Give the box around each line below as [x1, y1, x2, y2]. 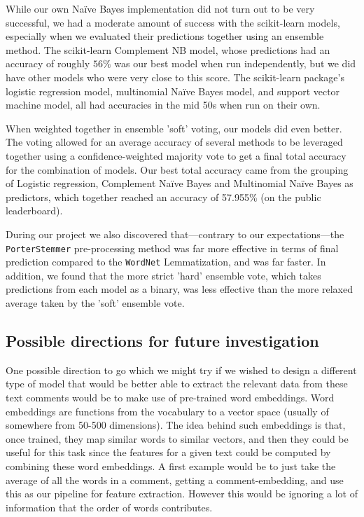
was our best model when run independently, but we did [114, 56, 356, 71]
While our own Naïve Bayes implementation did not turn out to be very [6, 1, 315, 15]
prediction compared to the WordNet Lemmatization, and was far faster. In [6, 254, 326, 269]
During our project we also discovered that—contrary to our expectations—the [6, 226, 344, 241]
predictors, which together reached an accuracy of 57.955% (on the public [6, 189, 321, 204]
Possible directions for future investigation [6, 329, 319, 351]
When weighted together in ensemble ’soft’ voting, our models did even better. [6, 120, 342, 135]
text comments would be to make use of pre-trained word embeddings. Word [6, 390, 335, 404]
